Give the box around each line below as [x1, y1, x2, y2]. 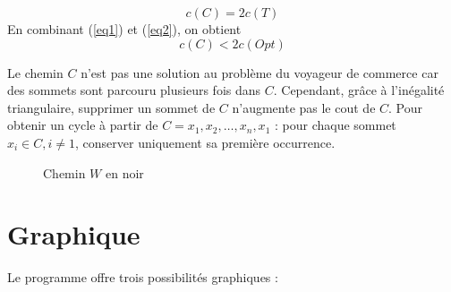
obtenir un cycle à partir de [7, 116, 158, 134]
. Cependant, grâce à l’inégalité [273, 81, 445, 99]
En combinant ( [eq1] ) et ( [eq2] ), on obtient [7, 20, 242, 38]
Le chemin [7, 63, 64, 82]
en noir [105, 163, 144, 182]
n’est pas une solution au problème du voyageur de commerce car [81, 63, 438, 82]
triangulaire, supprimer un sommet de [7, 98, 216, 116]
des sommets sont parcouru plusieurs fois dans [7, 81, 261, 99]
